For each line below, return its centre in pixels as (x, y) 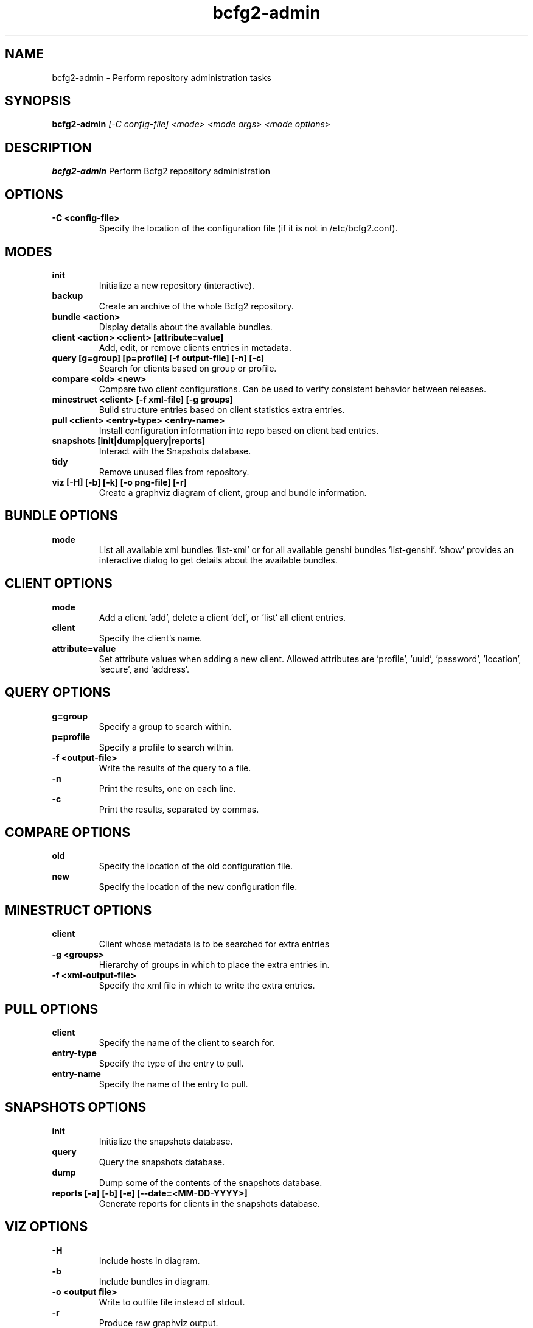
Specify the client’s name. (151, 638)
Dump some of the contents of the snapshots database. (211, 1182)
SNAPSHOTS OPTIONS (76, 1107)
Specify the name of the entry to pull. (173, 1084)
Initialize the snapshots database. (166, 1141)
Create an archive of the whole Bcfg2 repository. (196, 306)
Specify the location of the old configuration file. (196, 866)
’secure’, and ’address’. (144, 669)
